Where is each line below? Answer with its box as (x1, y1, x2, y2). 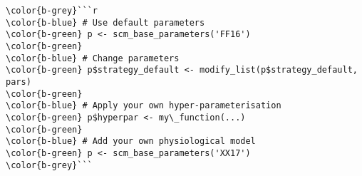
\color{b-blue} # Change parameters (6, 53, 180, 63)
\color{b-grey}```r (6, 6, 98, 16)
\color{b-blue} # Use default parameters (6, 17, 205, 28)
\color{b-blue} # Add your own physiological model (6, 136, 256, 147)
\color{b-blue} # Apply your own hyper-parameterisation (6, 100, 281, 111)
